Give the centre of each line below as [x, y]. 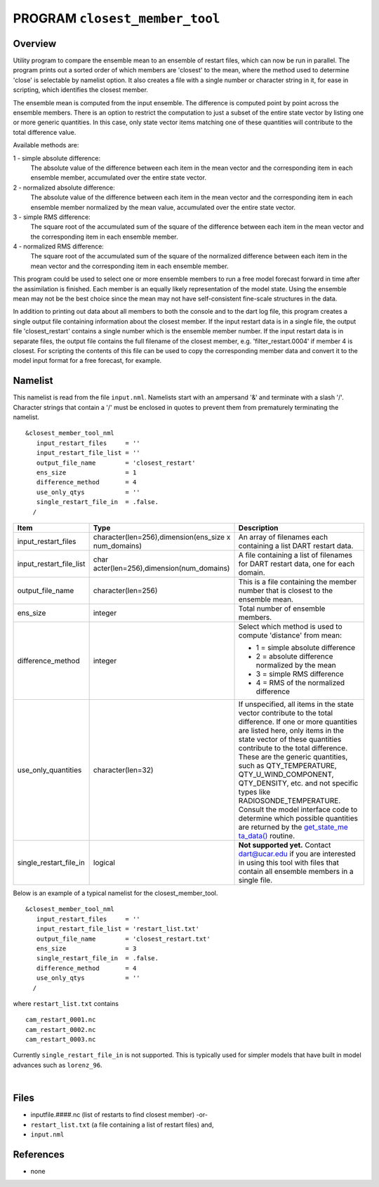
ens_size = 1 [86, 473]
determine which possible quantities [298, 818]
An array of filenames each [283, 537]
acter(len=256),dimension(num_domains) [161, 568]
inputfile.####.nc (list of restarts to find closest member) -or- [119, 1115]
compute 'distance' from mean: [290, 635]
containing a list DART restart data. [296, 545]
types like [254, 792]
